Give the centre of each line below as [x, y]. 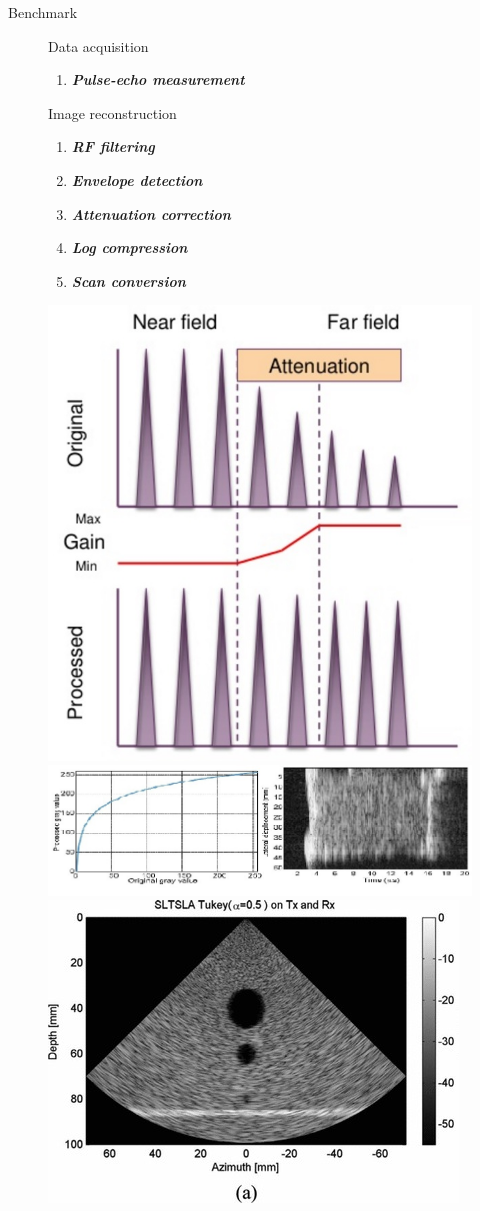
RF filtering [113, 146]
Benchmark [43, 12]
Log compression [129, 247]
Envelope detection [137, 179]
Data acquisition [98, 45]
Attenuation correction [151, 213]
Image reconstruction [112, 112]
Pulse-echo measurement [158, 79]
